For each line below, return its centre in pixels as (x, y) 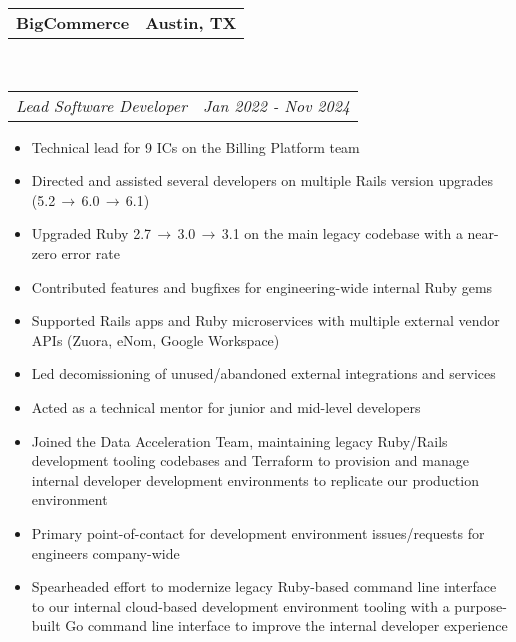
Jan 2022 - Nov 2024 (276, 105)
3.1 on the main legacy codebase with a (342, 233)
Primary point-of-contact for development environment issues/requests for (258, 532)
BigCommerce (73, 22)
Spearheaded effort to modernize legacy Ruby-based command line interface (264, 586)
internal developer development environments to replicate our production (255, 479)
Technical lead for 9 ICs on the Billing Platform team (195, 146)
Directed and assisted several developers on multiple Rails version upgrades (262, 180)
